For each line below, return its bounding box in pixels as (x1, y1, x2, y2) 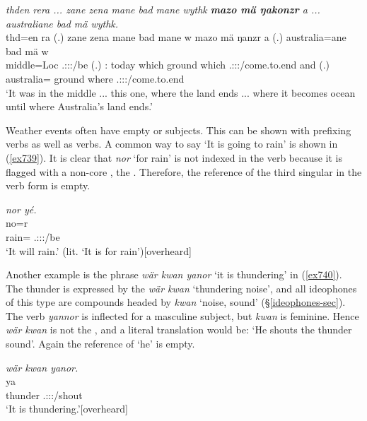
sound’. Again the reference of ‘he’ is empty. (6, 336, 195, 351)
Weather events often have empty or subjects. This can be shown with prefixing (6, 122, 351, 137)
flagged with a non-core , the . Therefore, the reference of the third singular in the (6, 164, 362, 179)
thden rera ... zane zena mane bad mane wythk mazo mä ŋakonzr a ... (6, 2, 320, 16)
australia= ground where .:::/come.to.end (6, 71, 185, 85)
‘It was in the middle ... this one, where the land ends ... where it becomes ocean (6, 85, 356, 100)
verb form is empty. (6, 178, 91, 193)
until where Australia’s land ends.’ (6, 99, 153, 114)
